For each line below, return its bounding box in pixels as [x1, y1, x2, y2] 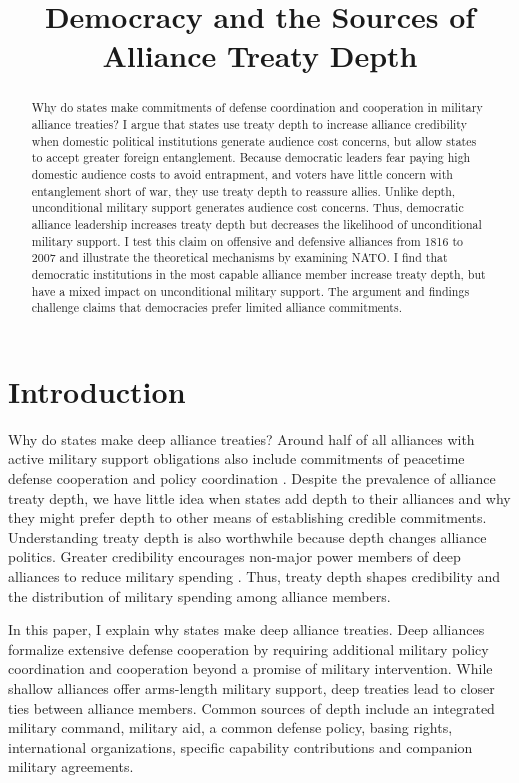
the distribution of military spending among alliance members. [8, 585, 391, 606]
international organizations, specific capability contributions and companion [8, 736, 473, 757]
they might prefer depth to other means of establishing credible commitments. [8, 507, 487, 528]
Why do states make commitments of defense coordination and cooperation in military [31, 99, 483, 116]
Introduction [8, 370, 186, 411]
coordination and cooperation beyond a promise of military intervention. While [8, 658, 493, 679]
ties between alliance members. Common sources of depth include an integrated [8, 697, 495, 718]
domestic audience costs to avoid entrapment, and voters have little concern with [31, 165, 453, 182]
